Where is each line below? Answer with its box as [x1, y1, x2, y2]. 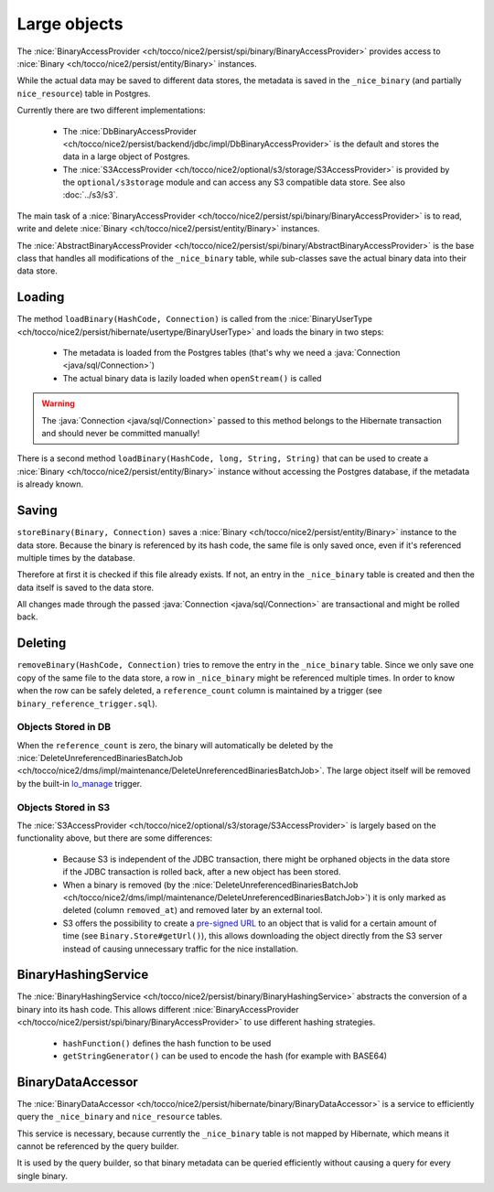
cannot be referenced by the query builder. [16, 1141, 179, 1152]
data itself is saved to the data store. [16, 582, 155, 593]
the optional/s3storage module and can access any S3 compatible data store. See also [62, 177, 406, 188]
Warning [41, 398, 75, 409]
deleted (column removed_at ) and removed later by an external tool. [62, 905, 323, 916]
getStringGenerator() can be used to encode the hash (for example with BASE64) [62, 1050, 388, 1061]
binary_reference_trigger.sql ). [16, 698, 158, 709]
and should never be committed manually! [41, 428, 200, 439]
